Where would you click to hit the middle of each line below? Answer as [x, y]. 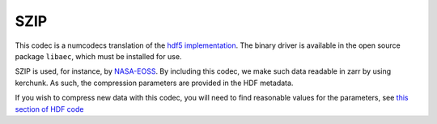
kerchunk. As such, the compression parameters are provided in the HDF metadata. [154, 83]
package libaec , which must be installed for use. [98, 56]
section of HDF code [49, 109]
